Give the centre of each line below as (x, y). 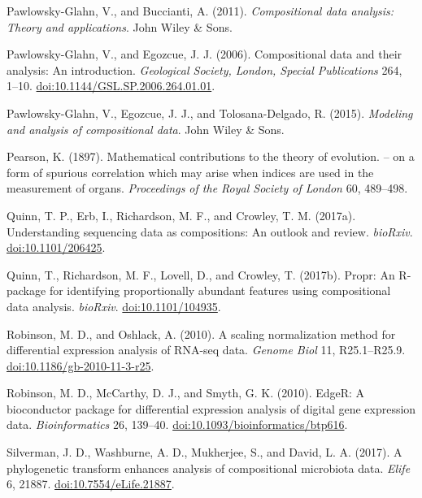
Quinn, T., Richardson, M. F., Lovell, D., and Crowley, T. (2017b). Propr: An (201, 274)
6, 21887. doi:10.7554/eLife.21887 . (91, 484)
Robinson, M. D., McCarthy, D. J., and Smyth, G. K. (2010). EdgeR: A (186, 393)
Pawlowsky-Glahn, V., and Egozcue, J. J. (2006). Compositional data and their (204, 54)
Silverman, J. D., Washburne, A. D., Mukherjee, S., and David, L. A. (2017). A (204, 452)
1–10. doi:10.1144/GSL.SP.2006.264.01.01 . (111, 86)
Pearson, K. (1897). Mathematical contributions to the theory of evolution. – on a (211, 156)
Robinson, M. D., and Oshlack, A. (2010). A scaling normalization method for (201, 333)
